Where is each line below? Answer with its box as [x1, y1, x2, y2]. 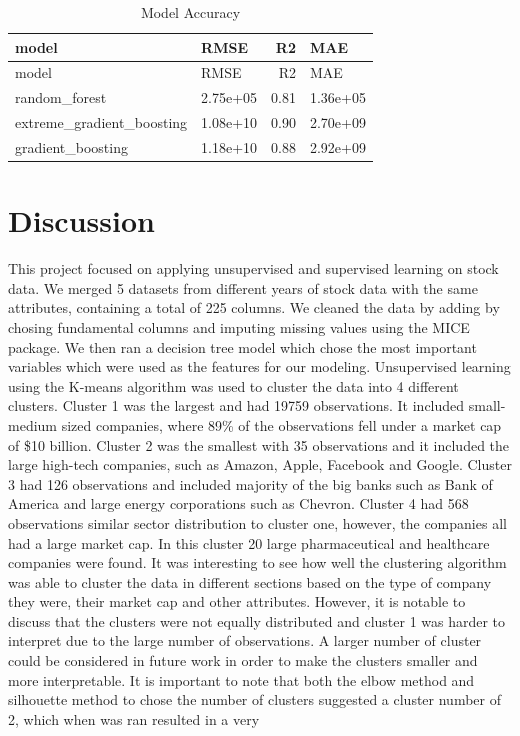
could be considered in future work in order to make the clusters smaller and [8, 650, 478, 671]
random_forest [15, 87, 107, 108]
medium [8, 414, 57, 435]
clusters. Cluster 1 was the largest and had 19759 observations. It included [8, 395, 465, 416]
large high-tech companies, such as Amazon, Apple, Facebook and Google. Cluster [8, 454, 512, 475]
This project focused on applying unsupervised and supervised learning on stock [8, 258, 499, 279]
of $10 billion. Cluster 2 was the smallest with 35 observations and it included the [8, 434, 510, 455]
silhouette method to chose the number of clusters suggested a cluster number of [8, 689, 501, 710]
